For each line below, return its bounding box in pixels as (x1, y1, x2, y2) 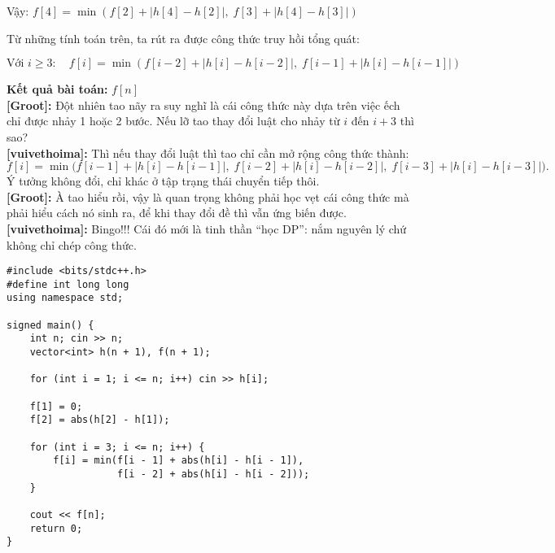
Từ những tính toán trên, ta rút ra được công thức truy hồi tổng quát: (7, 29, 360, 46)
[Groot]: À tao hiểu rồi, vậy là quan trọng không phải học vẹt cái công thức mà (7, 188, 409, 205)
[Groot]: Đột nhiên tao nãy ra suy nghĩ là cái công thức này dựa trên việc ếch (7, 96, 400, 113)
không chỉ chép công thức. (7, 236, 137, 253)
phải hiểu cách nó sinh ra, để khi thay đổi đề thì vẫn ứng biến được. (7, 204, 347, 221)
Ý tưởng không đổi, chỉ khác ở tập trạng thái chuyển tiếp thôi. (7, 172, 320, 189)
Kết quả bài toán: (7, 81, 108, 98)
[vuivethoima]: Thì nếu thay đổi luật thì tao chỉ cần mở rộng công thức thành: (7, 144, 409, 161)
